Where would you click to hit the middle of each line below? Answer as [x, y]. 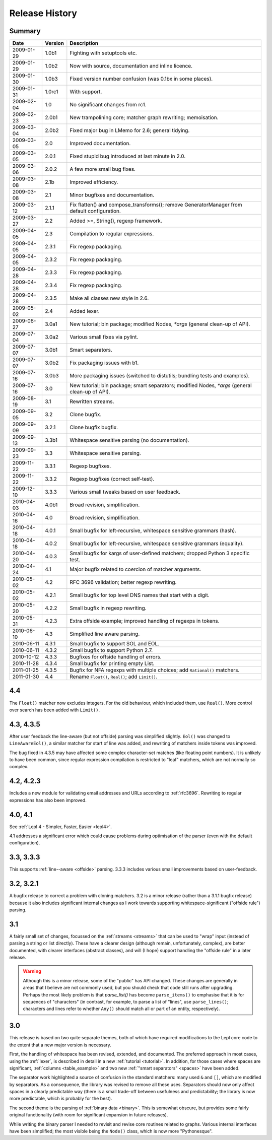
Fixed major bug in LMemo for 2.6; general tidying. [130, 130]
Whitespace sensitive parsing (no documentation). [129, 440]
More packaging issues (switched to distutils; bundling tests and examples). [160, 376]
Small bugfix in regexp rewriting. [108, 608]
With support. [86, 92]
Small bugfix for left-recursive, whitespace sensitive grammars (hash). [153, 530]
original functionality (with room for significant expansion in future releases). [89, 1115]
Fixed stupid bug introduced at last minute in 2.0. [128, 156]
